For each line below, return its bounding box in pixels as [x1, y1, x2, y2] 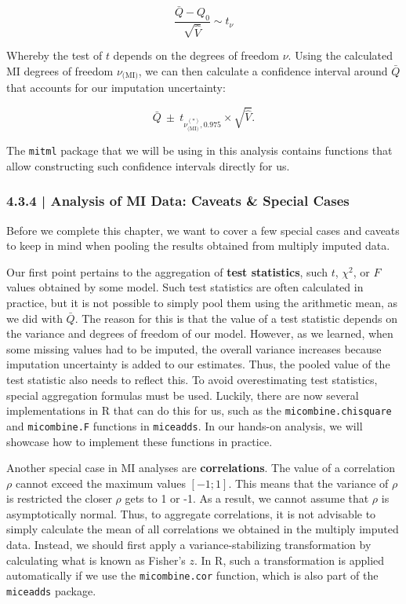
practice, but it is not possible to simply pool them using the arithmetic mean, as [6, 295, 398, 311]
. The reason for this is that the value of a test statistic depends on [74, 309, 397, 326]
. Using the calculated [288, 47, 393, 64]
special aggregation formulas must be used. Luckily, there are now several [6, 386, 359, 403]
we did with [6, 309, 63, 326]
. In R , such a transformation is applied [194, 551, 385, 568]
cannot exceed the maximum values [15, 474, 186, 491]
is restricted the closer [6, 490, 112, 507]
